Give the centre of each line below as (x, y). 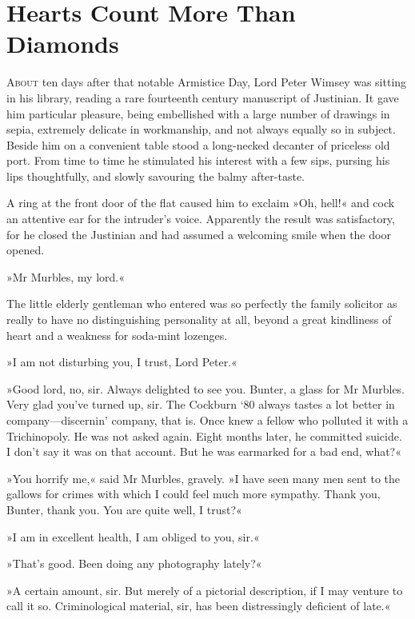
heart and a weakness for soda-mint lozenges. (117, 335)
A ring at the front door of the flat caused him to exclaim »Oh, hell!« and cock (201, 203)
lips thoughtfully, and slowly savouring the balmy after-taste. (156, 176)
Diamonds (63, 44)
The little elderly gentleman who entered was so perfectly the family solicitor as (202, 304)
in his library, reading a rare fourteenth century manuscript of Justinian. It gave (203, 97)
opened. (26, 250)
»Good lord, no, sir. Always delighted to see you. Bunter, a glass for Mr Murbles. (206, 388)
